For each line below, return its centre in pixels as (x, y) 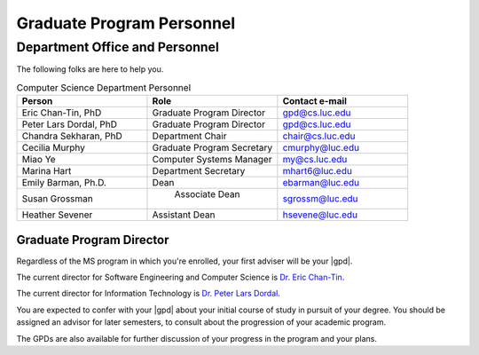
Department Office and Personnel (118, 47)
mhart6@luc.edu (317, 171)
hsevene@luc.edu (320, 215)
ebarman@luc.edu (321, 183)
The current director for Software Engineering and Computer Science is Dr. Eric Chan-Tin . (181, 277)
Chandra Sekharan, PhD (72, 136)
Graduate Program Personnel (126, 23)
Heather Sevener (57, 215)
